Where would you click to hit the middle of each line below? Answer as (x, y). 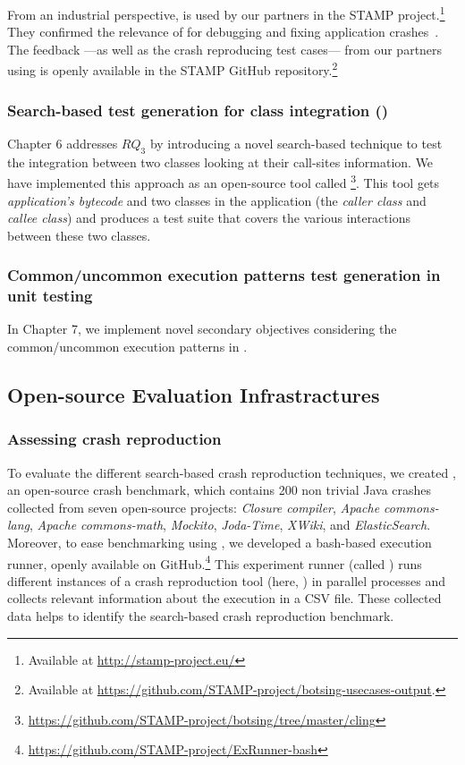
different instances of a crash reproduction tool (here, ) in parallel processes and (226, 580)
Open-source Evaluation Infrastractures (194, 395)
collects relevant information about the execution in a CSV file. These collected (224, 598)
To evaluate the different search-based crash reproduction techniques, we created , (232, 472)
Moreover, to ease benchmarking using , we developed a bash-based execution (220, 543)
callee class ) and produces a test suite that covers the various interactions (209, 218)
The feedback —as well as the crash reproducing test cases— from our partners (225, 49)
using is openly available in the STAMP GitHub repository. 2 (173, 69)
